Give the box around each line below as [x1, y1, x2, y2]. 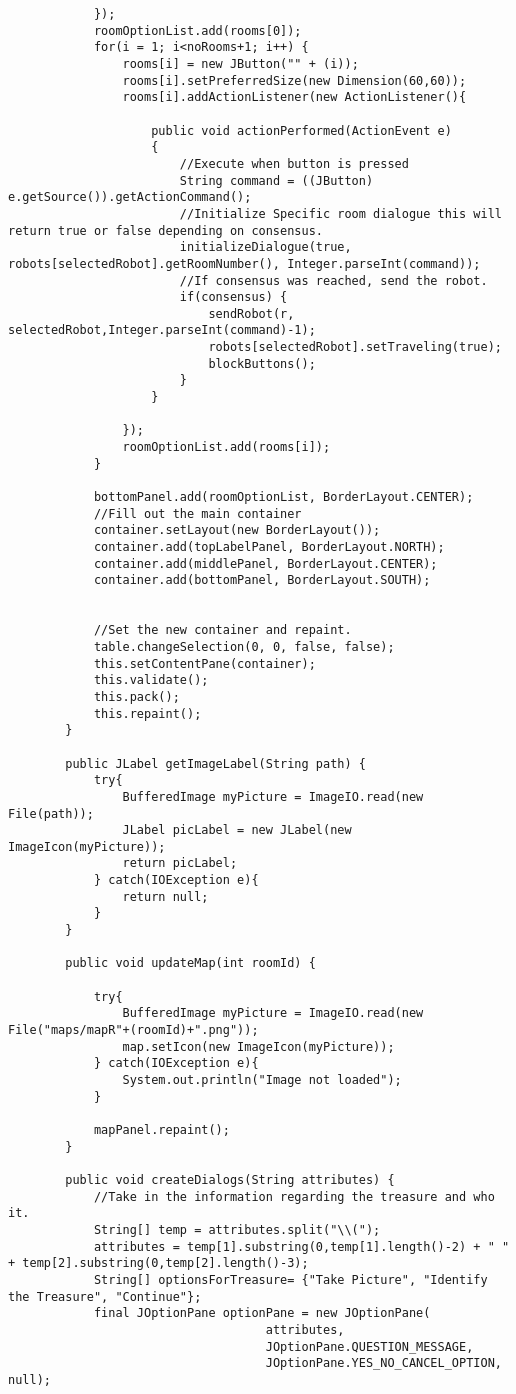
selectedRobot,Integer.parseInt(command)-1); [8, 323, 316, 338]
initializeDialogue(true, [179, 240, 352, 255]
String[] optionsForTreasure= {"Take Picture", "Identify [93, 1272, 488, 1287]
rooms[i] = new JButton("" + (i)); [122, 56, 359, 71]
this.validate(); [93, 673, 209, 688]
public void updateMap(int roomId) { [65, 956, 316, 971]
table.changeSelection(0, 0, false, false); [93, 639, 395, 654]
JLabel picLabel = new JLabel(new [122, 823, 352, 838]
